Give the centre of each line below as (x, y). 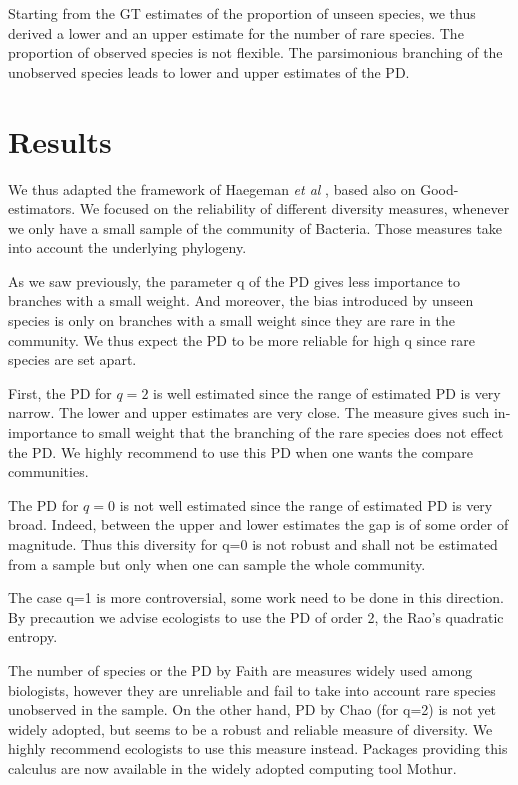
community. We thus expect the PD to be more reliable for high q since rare (241, 339)
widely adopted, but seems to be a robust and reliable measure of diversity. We (250, 728)
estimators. (42, 208)
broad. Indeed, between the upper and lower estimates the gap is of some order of (258, 524)
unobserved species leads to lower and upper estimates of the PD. (209, 71)
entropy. (33, 636)
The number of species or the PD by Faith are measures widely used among (240, 669)
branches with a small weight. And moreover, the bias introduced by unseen (241, 300)
